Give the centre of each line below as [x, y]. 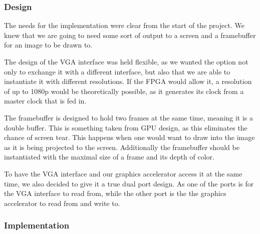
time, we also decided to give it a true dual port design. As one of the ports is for [129, 183]
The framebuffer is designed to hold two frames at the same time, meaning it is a [129, 117]
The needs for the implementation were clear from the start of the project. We [124, 25]
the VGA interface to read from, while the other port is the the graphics [115, 193]
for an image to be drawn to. [48, 45]
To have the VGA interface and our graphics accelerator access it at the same [123, 173]
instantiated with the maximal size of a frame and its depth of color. [109, 157]
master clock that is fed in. [45, 101]
